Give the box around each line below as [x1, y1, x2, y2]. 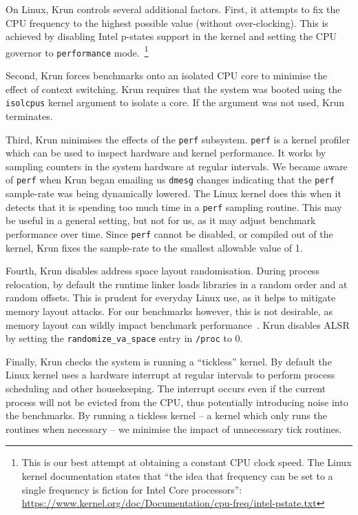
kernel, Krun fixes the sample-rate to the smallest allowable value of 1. [6, 240, 303, 254]
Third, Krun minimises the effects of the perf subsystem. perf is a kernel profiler [6, 132, 350, 146]
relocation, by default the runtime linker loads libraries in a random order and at [6, 276, 348, 291]
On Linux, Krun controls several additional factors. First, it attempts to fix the [6, 2, 340, 16]
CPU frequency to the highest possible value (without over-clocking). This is [6, 15, 328, 30]
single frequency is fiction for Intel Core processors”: [21, 482, 242, 496]
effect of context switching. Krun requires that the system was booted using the [6, 81, 342, 96]
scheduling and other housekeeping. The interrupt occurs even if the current [6, 381, 326, 395]
